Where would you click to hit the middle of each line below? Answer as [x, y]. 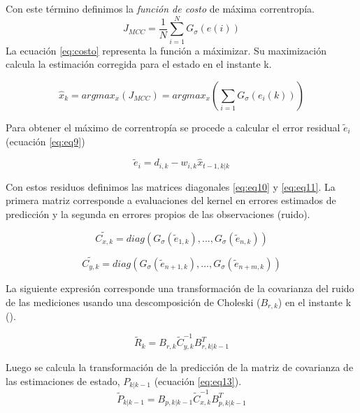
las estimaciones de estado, [63, 381]
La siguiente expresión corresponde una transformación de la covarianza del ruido [180, 288]
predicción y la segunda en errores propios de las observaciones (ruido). [158, 213]
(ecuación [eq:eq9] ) [45, 141]
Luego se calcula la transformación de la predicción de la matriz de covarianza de [180, 367]
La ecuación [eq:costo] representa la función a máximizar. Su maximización [166, 50]
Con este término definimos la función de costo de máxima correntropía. [160, 8]
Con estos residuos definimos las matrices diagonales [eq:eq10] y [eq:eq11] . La [171, 186]
